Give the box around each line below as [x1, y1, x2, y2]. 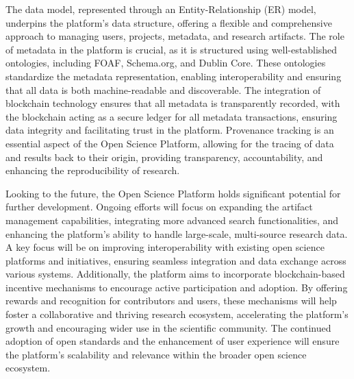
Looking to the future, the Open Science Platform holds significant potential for [5, 186, 341, 200]
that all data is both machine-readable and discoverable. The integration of [5, 82, 321, 97]
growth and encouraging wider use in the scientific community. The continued [5, 320, 331, 334]
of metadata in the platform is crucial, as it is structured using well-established [5, 42, 338, 56]
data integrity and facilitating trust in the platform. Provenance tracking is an [5, 123, 334, 137]
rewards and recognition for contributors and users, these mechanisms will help [5, 293, 337, 308]
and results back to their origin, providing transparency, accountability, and [5, 149, 323, 164]
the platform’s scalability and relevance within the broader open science [5, 347, 307, 361]
